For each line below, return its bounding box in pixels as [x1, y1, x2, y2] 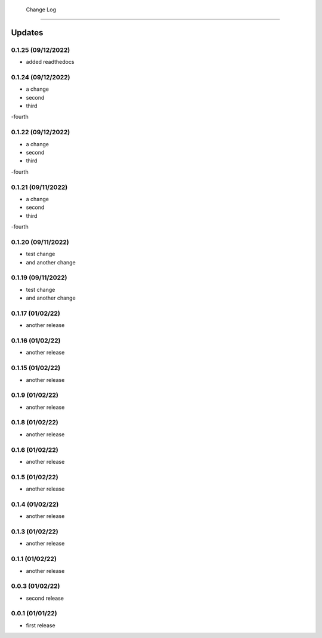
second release [26, 594, 64, 602]
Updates [11, 27, 44, 38]
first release [26, 621, 56, 629]
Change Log [26, 6, 57, 13]
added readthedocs [26, 58, 75, 66]
